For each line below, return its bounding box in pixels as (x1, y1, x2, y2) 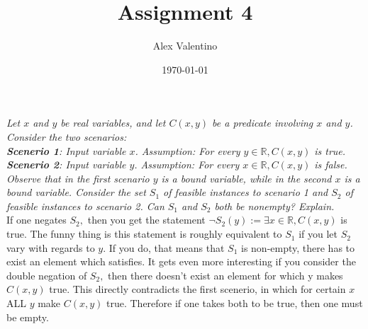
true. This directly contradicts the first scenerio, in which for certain (49, 282, 346, 296)
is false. (314, 157, 347, 172)
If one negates (6, 212, 67, 227)
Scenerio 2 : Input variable (6, 157, 126, 172)
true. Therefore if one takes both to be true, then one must (106, 296, 363, 311)
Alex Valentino (152, 38, 218, 53)
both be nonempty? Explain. (214, 198, 335, 213)
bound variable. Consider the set (6, 185, 146, 200)
